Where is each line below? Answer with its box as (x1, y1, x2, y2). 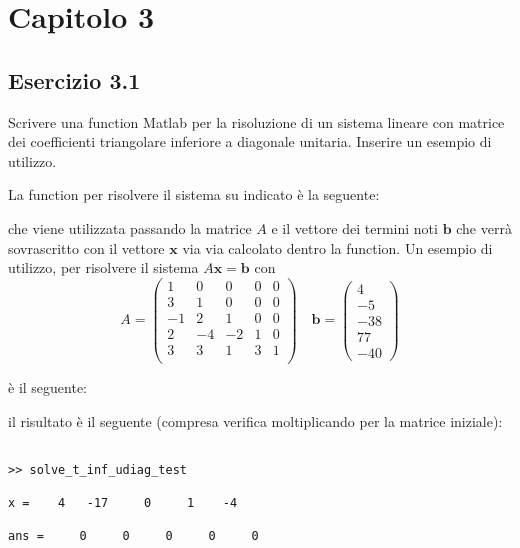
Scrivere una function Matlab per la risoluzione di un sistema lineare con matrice (8, 111, 505, 132)
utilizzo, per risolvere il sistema (8, 257, 199, 278)
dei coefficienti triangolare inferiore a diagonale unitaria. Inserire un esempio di (8, 131, 492, 152)
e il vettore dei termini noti (271, 217, 438, 238)
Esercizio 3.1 (8, 64, 141, 95)
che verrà (456, 217, 512, 238)
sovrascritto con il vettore (8, 237, 165, 258)
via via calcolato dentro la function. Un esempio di (182, 237, 493, 258)
